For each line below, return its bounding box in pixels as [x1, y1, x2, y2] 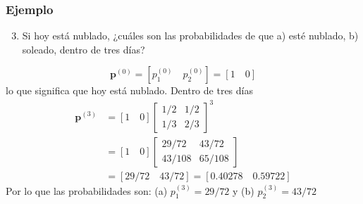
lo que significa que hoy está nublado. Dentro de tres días [6, 83, 253, 98]
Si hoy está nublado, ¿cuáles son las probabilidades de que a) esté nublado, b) [22, 28, 359, 43]
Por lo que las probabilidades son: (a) [6, 183, 168, 198]
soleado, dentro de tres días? [22, 42, 145, 56]
